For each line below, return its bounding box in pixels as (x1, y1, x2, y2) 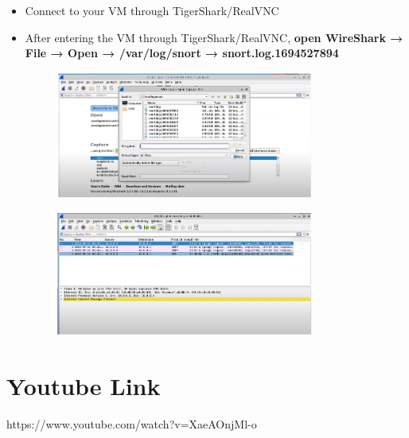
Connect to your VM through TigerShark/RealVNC (25, 2, 279, 18)
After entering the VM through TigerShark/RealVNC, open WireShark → (25, 29, 403, 45)
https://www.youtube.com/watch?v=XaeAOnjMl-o (6, 415, 257, 432)
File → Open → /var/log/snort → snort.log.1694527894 (25, 45, 339, 61)
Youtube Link (6, 369, 161, 401)
